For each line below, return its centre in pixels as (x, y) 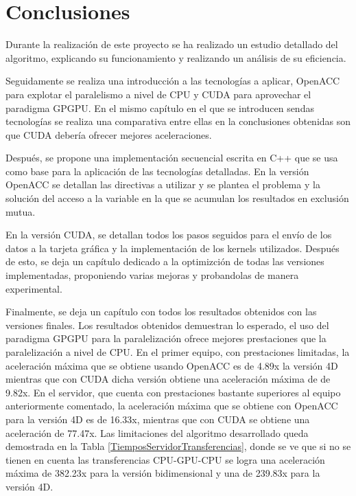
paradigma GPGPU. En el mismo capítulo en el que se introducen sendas (160, 108)
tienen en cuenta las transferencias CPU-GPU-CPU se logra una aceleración (165, 459)
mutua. (21, 211)
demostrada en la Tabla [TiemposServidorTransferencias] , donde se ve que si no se (178, 446)
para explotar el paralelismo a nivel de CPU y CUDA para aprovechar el (158, 94)
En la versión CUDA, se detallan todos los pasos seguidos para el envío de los (169, 235)
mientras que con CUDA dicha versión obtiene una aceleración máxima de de (168, 379)
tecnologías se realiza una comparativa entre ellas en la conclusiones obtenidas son (178, 121)
